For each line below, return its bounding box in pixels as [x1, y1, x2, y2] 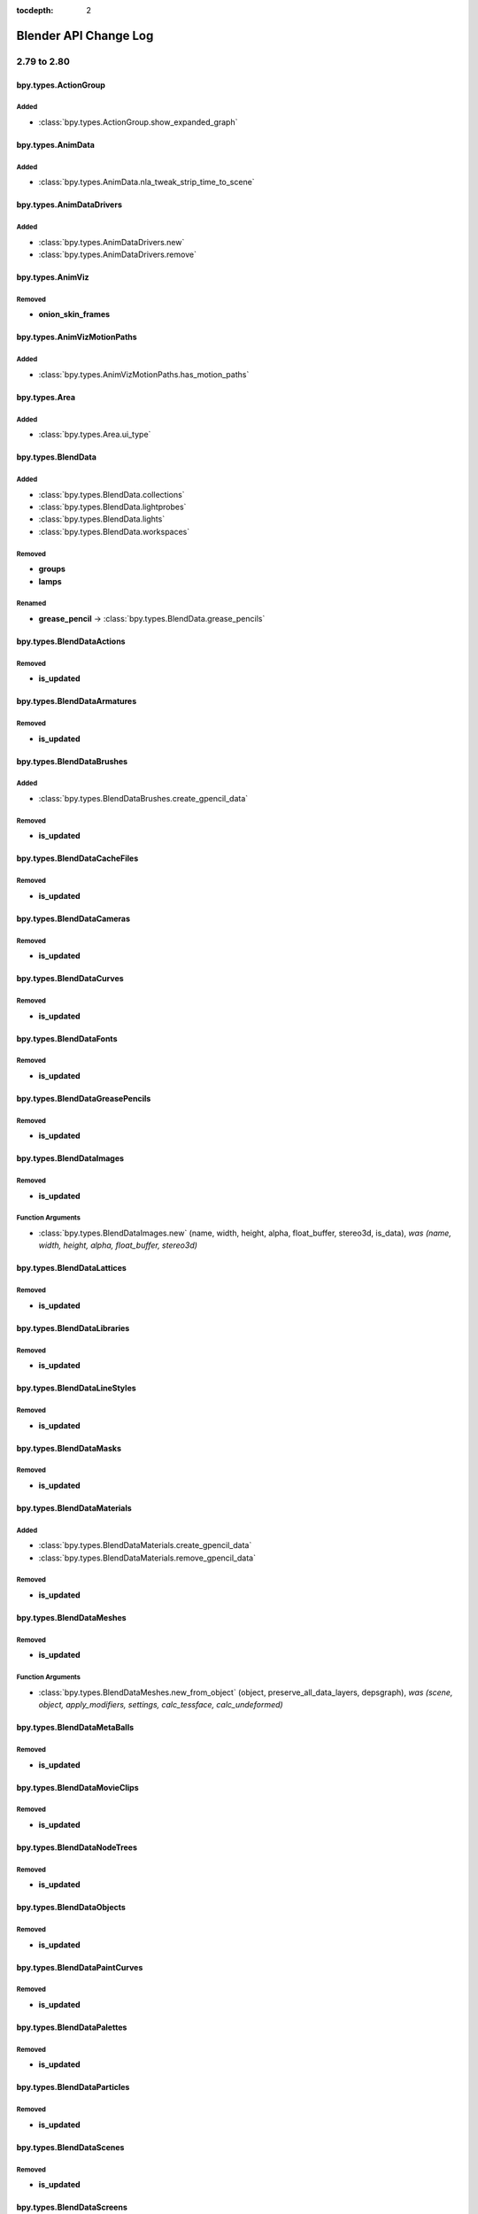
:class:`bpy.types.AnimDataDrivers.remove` [38, 249, 197, 260]
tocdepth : [16, 5, 54, 15]
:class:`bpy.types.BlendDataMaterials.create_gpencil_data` [38, 1540, 252, 1551]
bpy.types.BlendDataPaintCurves [16, 1962, 143, 1972]
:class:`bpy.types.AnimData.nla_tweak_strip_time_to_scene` [38, 177, 256, 188]
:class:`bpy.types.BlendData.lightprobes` [38, 501, 187, 512]
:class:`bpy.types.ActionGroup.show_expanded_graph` [38, 116, 238, 128]
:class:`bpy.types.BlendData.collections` [38, 489, 185, 499]
